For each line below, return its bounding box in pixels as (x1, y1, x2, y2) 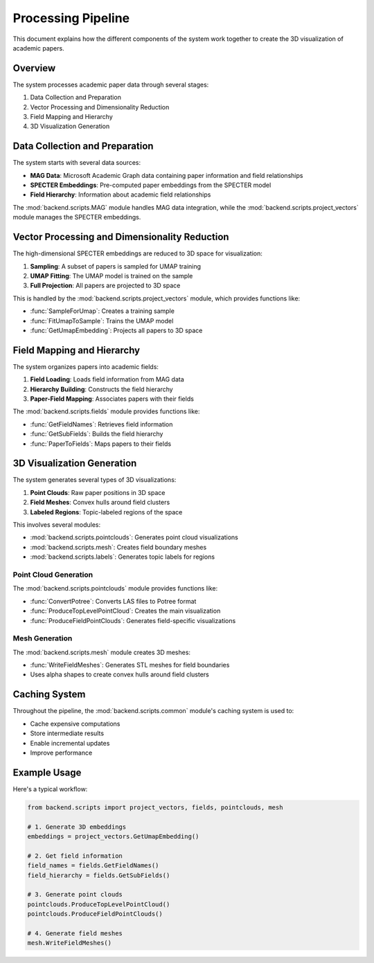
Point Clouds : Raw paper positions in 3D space (30, 488, 166, 496)
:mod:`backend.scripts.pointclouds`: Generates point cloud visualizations (30, 533, 239, 541)
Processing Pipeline (12, 10, 130, 26)
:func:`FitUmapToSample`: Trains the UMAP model (30, 316, 174, 325)
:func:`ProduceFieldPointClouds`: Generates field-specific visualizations (30, 616, 236, 624)
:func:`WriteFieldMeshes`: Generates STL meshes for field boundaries (30, 661, 230, 669)
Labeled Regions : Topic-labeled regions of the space (30, 507, 183, 516)
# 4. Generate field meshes (27, 929, 123, 937)
